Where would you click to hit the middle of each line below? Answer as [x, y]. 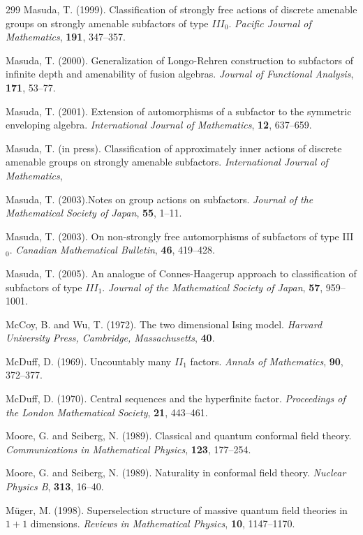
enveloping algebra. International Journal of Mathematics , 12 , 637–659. [159, 125]
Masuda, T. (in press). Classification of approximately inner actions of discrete [174, 148]
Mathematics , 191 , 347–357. [66, 37]
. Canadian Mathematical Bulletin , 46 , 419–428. [112, 250]
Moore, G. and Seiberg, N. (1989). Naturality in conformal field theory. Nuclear [176, 472]
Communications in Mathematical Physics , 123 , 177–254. [128, 449]
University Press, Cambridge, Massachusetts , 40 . [110, 338]
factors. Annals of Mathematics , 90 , [267, 361]
